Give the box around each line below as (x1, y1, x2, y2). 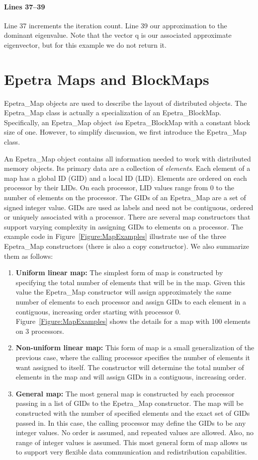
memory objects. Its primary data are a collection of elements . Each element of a (4, 163, 251, 173)
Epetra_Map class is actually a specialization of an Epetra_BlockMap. (4, 107, 221, 118)
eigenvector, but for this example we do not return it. (4, 39, 167, 50)
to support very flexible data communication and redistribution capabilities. (15, 447, 247, 457)
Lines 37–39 (4, 1, 45, 11)
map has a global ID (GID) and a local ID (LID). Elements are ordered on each (4, 172, 247, 183)
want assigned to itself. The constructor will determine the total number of (15, 362, 244, 372)
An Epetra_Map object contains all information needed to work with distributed (4, 153, 251, 163)
